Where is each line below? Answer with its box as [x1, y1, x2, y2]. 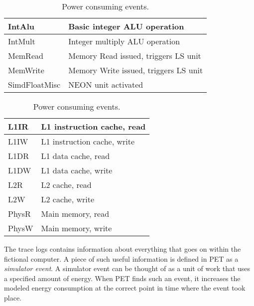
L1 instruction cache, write [41, 136, 135, 147]
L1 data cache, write [41, 164, 113, 176]
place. [4, 292, 21, 303]
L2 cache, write [41, 193, 95, 205]
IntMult [8, 35, 35, 47]
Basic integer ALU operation [68, 20, 184, 32]
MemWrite [8, 64, 44, 76]
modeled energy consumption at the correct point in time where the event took [4, 283, 246, 293]
